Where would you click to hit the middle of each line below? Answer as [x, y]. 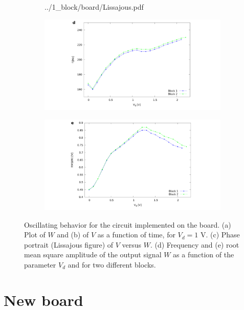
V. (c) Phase [220, 235]
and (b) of [73, 235]
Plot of [35, 235]
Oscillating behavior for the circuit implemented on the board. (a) [128, 224]
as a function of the [204, 254]
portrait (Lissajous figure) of [69, 244]
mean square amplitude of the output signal [93, 254]
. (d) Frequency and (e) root [195, 244]
